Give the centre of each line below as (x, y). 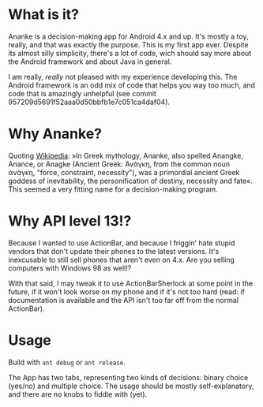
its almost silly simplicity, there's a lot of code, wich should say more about (130, 53)
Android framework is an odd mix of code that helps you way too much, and (131, 85)
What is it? (44, 15)
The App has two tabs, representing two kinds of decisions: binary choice (128, 377)
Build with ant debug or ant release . (67, 362)
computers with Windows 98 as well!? (70, 268)
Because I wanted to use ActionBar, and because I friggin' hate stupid (122, 243)
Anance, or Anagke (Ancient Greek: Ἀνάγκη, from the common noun (119, 164)
